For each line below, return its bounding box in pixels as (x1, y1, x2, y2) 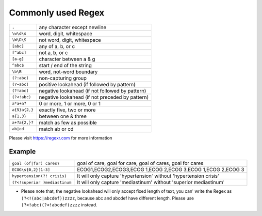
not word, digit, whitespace (39, 36, 101, 43)
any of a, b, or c (39, 43, 75, 49)
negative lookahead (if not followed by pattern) (39, 87, 147, 94)
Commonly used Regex (9, 7, 104, 18)
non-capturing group (39, 75, 87, 81)
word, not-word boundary (39, 68, 98, 75)
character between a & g (39, 56, 96, 62)
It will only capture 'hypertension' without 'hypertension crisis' (77, 172, 219, 179)
